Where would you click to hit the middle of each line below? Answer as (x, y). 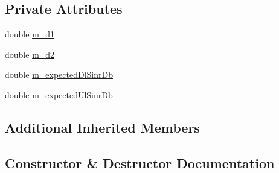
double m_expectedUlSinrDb (59, 94)
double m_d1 (30, 34)
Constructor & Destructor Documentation (140, 162)
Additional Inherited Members (102, 127)
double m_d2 (30, 54)
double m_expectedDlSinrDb (59, 74)
